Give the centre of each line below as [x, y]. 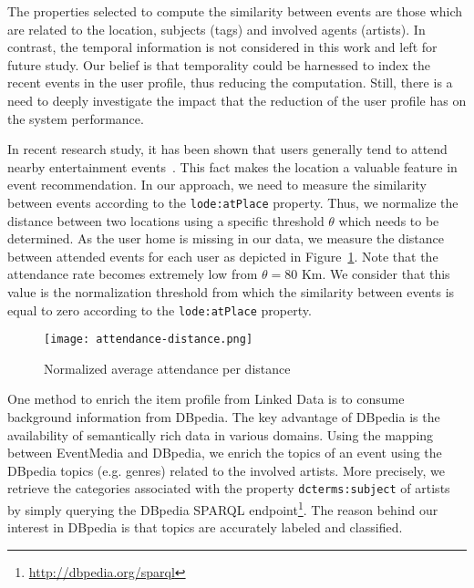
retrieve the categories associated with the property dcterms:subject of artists [229, 488]
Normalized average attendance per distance [167, 368]
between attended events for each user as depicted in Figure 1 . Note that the [223, 256]
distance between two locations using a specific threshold [166, 220]
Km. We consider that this [376, 274]
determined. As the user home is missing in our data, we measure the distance [226, 238]
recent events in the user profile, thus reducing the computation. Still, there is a [230, 83]
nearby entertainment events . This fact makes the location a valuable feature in [232, 166]
